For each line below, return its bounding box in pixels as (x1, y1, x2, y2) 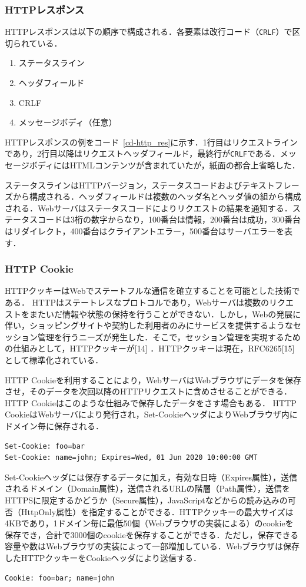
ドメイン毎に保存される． (5, 420, 104, 432)
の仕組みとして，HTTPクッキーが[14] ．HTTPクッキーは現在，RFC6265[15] (5, 342, 295, 354)
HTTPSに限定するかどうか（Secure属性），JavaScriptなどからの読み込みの (5, 493, 288, 506)
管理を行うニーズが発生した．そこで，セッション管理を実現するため (37, 330, 301, 343)
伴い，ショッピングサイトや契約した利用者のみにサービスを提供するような (5, 319, 293, 331)
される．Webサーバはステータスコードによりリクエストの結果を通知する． (5, 201, 292, 214)
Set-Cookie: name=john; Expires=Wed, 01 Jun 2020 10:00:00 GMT (5, 453, 258, 462)
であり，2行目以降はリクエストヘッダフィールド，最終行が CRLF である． (5, 147, 280, 160)
